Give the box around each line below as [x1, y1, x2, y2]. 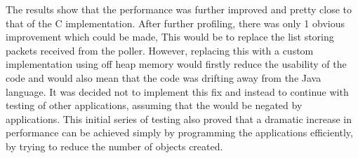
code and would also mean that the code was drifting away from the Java [6, 70, 321, 85]
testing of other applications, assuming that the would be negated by [6, 98, 303, 113]
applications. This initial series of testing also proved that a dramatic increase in [6, 111, 352, 126]
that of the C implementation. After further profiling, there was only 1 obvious [6, 15, 345, 30]
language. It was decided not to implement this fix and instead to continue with [6, 84, 349, 99]
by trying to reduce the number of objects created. [6, 138, 223, 153]
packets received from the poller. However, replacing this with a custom [6, 43, 314, 57]
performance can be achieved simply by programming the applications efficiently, [6, 125, 353, 140]
